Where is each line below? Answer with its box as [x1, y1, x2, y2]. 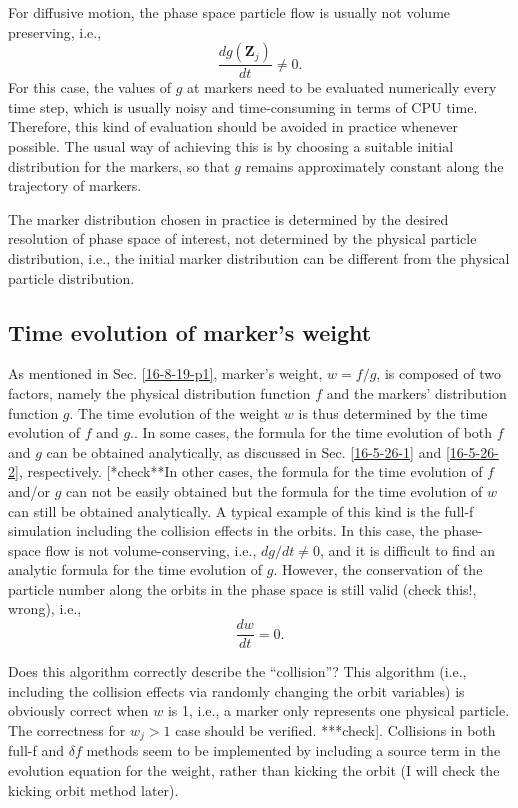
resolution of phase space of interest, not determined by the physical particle [8, 228, 477, 249]
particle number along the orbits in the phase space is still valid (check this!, [8, 578, 477, 599]
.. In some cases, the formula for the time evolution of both [130, 422, 493, 443]
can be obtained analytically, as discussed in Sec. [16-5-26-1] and [46, 441, 442, 462]
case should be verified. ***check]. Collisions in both [175, 719, 496, 740]
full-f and [8, 740, 65, 761]
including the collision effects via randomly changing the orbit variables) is [8, 680, 465, 701]
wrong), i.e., [8, 598, 82, 619]
